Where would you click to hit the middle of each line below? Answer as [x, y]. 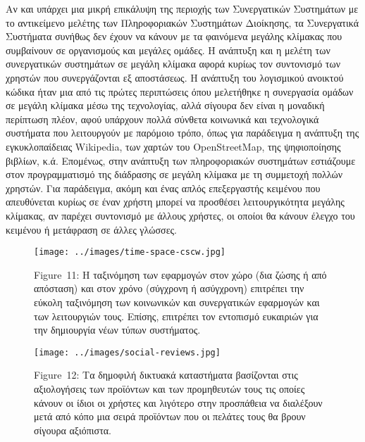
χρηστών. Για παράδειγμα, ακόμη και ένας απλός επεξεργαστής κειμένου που [163, 188]
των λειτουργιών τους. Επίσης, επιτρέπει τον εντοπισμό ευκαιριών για [176, 316]
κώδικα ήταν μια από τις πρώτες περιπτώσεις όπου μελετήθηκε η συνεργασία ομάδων [180, 91]
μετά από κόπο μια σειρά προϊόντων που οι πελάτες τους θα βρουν [170, 416]
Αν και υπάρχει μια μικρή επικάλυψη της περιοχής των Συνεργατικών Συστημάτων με [182, 8]
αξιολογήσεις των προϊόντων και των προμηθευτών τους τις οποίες [169, 388]
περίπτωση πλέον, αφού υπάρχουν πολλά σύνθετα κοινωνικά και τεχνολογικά [162, 119]
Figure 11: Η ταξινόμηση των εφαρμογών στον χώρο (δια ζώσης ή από [180, 274]
